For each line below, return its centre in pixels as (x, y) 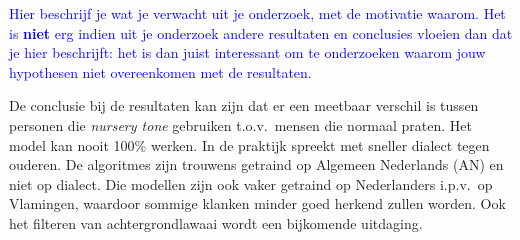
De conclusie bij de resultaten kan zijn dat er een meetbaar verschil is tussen (244, 105)
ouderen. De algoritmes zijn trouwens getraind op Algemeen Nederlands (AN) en (256, 164)
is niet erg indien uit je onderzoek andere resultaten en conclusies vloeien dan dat (261, 32)
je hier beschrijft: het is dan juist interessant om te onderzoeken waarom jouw (247, 52)
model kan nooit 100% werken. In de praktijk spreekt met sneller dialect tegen (249, 144)
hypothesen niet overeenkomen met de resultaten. (160, 71)
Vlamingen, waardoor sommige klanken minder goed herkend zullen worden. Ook (257, 203)
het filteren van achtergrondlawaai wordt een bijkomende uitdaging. (216, 222)
